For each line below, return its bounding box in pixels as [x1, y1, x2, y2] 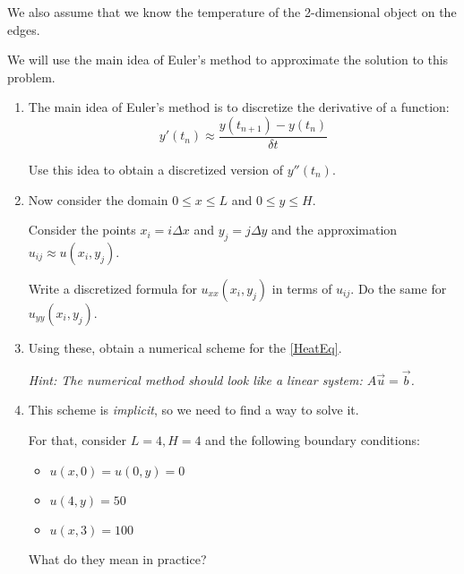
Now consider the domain [28, 190, 168, 209]
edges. [7, 20, 40, 39]
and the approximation [271, 220, 398, 239]
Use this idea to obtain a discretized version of [28, 160, 284, 178]
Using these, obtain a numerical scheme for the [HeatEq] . [28, 338, 342, 356]
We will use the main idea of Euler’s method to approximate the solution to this [7, 50, 449, 69]
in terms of [271, 278, 332, 297]
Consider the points [28, 220, 136, 239]
